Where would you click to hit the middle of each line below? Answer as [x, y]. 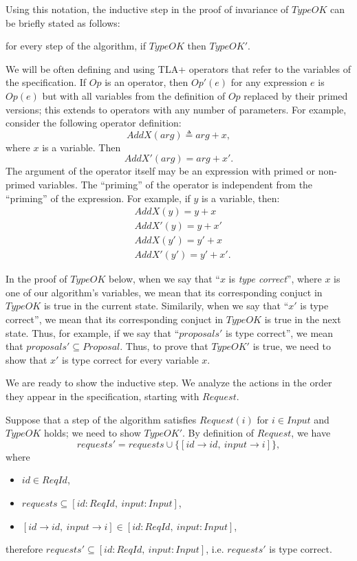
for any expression [269, 82]
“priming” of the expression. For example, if [98, 198]
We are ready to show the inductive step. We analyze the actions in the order [169, 383]
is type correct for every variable [130, 359]
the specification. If [46, 82]
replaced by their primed [296, 95]
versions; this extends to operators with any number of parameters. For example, [176, 109]
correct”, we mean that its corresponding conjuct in [115, 319]
